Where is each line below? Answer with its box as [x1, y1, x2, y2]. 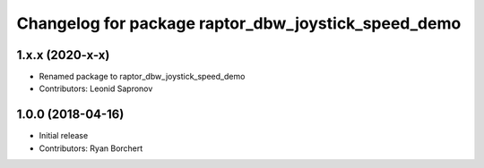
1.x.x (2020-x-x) [16, 47, 110, 63]
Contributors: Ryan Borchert [39, 143, 143, 154]
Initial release [39, 130, 89, 141]
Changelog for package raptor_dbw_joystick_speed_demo [16, 13, 462, 33]
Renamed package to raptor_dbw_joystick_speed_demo [39, 71, 246, 82]
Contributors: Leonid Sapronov [39, 83, 153, 94]
